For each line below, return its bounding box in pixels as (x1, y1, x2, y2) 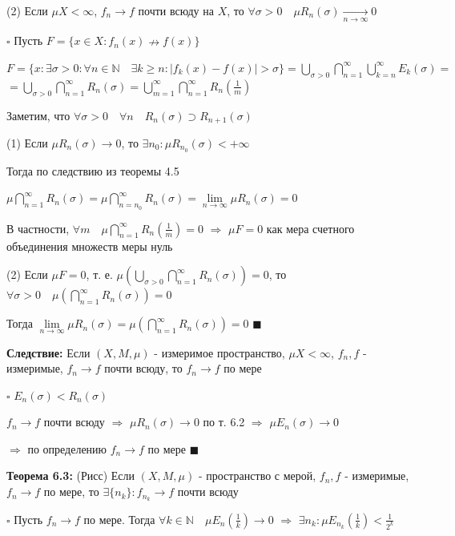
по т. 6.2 (203, 413, 245, 430)
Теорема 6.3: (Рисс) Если (6, 467, 135, 484)
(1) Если (6, 135, 48, 151)
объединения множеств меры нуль (6, 237, 173, 254)
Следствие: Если (6, 344, 91, 361)
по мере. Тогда (83, 510, 155, 527)
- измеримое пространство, (154, 344, 285, 361)
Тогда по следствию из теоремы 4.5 (6, 162, 179, 179)
